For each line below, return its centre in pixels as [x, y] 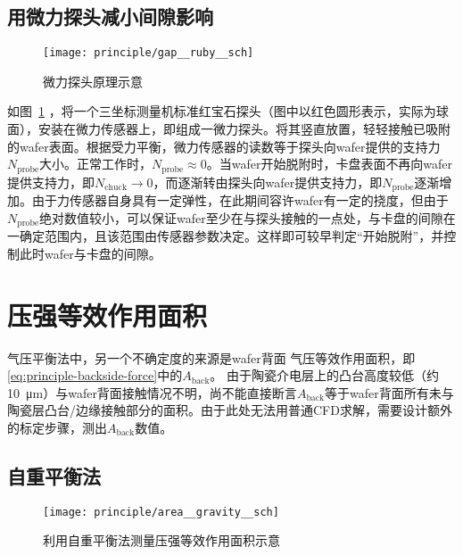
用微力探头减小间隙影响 [110, 17]
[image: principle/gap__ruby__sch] [149, 53]
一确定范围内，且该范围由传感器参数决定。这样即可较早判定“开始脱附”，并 [226, 236]
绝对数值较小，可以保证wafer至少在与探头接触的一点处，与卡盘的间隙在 [248, 217]
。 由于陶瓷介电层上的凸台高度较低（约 [325, 375]
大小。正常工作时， [96, 164]
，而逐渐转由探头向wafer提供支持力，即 [268, 182]
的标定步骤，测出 [57, 427]
